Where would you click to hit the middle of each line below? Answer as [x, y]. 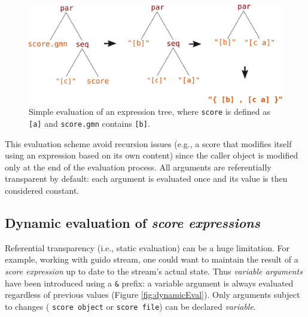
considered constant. [42, 190]
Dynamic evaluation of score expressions [132, 223]
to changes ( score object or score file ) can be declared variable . [130, 306]
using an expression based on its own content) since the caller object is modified [152, 155]
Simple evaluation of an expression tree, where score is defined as [150, 112]
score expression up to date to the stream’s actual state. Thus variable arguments [154, 271]
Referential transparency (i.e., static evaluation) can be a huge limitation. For [147, 247]
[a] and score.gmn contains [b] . [89, 124]
